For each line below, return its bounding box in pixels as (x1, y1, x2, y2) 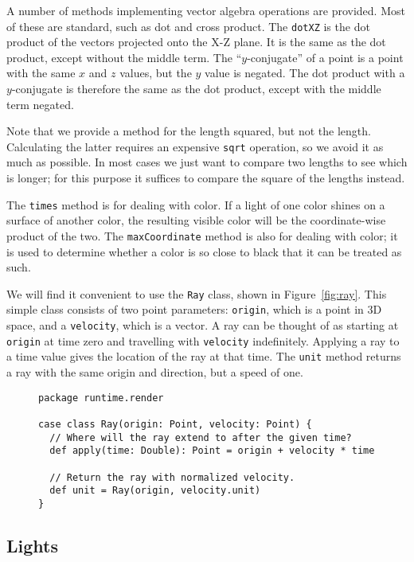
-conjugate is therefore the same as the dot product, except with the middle (11, 80, 381, 97)
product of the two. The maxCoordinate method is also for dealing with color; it (6, 227, 398, 244)
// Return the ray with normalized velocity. (49, 471, 295, 483)
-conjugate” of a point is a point (247, 49, 404, 65)
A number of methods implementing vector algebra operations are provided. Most (6, 2, 405, 18)
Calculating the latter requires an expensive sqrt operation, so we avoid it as (6, 138, 384, 154)
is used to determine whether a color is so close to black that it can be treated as (6, 243, 402, 260)
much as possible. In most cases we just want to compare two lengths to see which (6, 154, 408, 170)
